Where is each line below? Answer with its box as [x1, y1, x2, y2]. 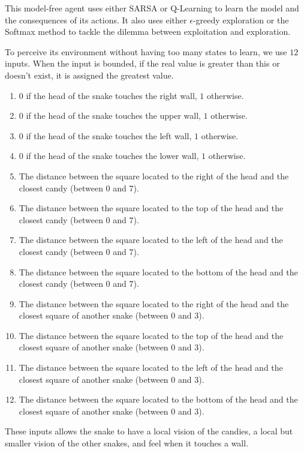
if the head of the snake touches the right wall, [26, 89, 197, 101]
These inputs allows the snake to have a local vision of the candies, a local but [5, 425, 293, 437]
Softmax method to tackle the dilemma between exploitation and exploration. [5, 25, 291, 38]
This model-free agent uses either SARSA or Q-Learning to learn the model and [5, 2, 299, 14]
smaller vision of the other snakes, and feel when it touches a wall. [5, 437, 249, 449]
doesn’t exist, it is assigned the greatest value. [5, 68, 174, 81]
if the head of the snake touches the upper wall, [26, 109, 201, 122]
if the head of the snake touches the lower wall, [26, 149, 199, 162]
